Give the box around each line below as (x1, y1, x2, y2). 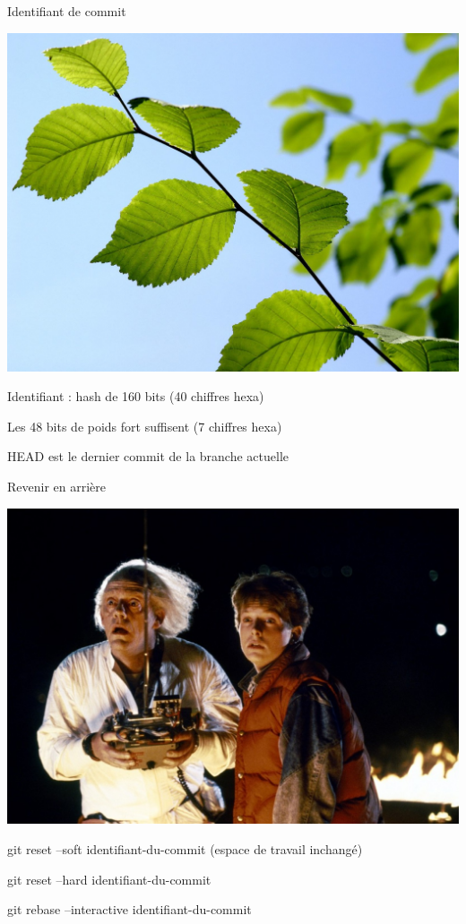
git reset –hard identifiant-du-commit (7, 869, 211, 888)
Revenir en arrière (7, 476, 107, 495)
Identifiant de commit (7, 2, 126, 20)
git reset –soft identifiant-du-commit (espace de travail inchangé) (7, 840, 363, 859)
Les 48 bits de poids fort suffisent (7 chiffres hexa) (7, 416, 282, 435)
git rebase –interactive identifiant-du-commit (7, 900, 252, 919)
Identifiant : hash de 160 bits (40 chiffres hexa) (7, 387, 264, 406)
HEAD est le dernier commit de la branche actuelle (7, 447, 289, 466)
